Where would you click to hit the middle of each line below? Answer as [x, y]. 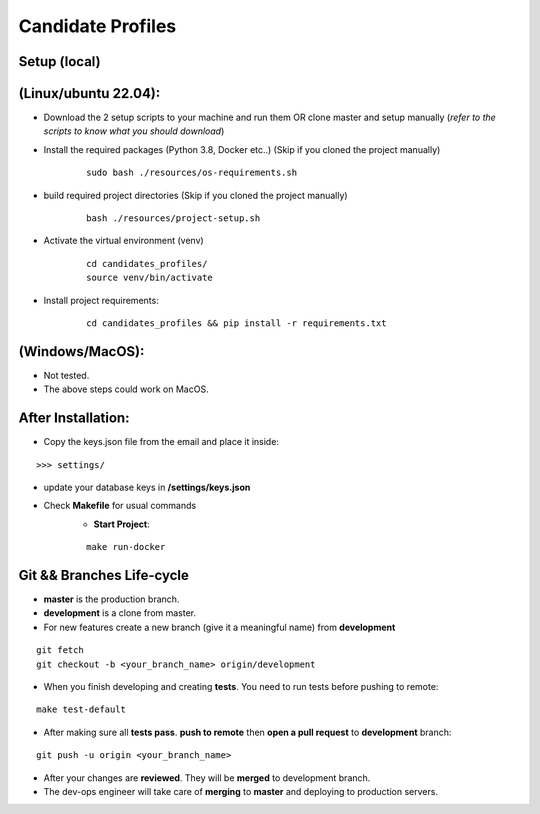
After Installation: [74, 418]
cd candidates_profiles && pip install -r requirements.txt [236, 323]
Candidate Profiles [97, 26]
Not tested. [66, 375]
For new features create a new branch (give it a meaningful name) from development [219, 627]
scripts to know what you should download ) [134, 131]
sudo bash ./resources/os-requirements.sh [192, 173]
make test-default [81, 709]
